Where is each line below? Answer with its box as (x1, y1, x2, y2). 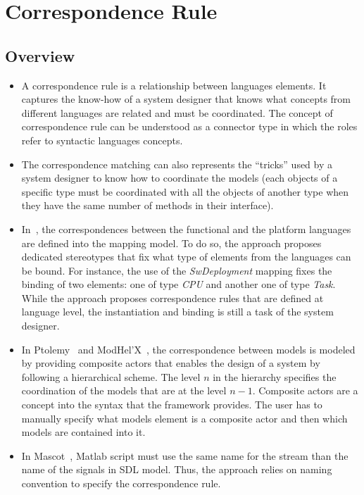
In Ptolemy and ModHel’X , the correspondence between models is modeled (21, 342, 356, 356)
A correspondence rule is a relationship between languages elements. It (21, 77, 327, 92)
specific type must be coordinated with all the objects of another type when (21, 184, 349, 199)
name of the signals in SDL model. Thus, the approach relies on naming (21, 462, 332, 477)
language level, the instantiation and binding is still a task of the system (21, 304, 334, 319)
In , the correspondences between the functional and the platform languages (21, 221, 351, 236)
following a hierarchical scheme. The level (21, 369, 201, 384)
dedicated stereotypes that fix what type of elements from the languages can (21, 249, 351, 264)
